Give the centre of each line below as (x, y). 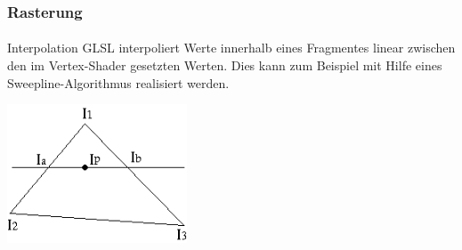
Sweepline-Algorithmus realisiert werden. (118, 82)
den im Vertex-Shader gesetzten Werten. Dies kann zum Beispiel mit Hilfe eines (225, 65)
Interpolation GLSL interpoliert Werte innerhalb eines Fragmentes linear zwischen (231, 48)
